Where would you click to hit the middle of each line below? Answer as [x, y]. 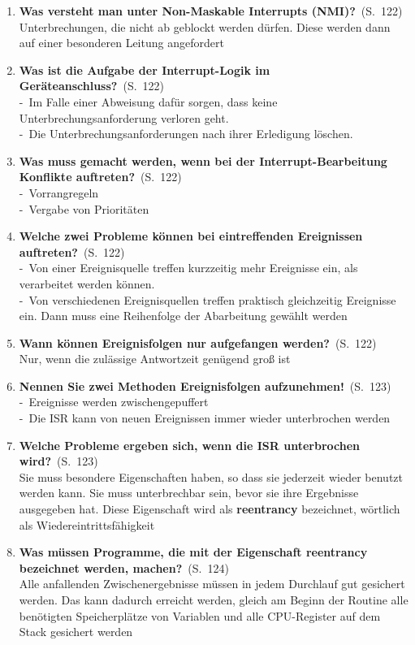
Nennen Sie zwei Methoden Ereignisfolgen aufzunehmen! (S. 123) [205, 385]
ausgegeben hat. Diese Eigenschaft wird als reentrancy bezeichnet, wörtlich [210, 509]
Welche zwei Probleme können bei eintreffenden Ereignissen [191, 236]
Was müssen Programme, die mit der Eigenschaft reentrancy [193, 552]
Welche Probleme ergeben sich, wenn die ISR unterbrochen [190, 445]
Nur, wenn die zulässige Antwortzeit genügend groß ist [155, 359]
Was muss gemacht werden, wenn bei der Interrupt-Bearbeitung [203, 160]
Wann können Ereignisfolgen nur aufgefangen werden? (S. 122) [198, 342]
